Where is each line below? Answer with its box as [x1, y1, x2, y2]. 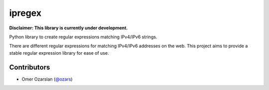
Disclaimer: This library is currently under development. [9, 25, 128, 31]
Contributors [9, 63, 50, 72]
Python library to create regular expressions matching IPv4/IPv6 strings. [9, 34, 157, 40]
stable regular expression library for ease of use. [9, 50, 109, 56]
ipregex [9, 7, 42, 18]
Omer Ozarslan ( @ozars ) [21, 76, 73, 82]
